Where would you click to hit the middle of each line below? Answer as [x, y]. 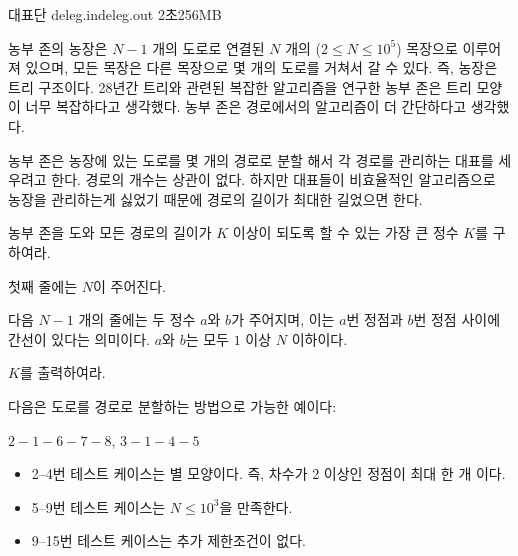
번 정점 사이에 [457, 319]
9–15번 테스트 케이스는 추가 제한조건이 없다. [168, 540]
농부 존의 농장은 [58, 47]
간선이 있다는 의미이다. [79, 338]
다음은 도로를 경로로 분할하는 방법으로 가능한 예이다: [172, 405]
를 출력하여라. [62, 372]
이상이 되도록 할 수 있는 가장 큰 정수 [345, 232]
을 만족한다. [256, 506]
